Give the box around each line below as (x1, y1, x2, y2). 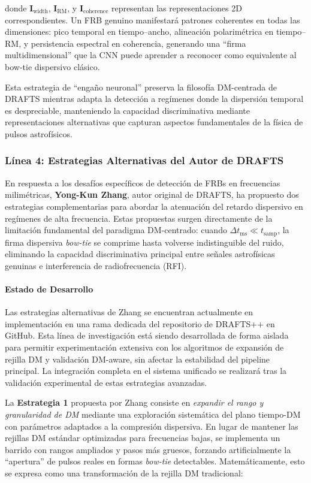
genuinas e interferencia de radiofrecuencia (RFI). (5, 259, 187, 271)
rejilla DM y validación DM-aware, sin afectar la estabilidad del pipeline (5, 352, 270, 365)
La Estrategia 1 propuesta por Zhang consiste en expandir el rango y (5, 396, 264, 409)
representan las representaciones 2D (111, 2, 242, 14)
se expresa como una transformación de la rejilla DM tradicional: (5, 466, 243, 479)
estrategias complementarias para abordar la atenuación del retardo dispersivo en (5, 200, 303, 212)
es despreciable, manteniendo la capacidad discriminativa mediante (5, 104, 250, 116)
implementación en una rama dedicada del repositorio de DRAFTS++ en (5, 317, 275, 330)
